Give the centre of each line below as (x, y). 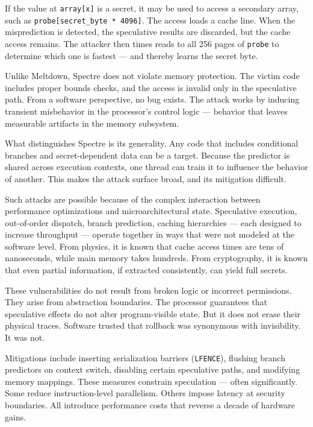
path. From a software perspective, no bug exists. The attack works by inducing (152, 99)
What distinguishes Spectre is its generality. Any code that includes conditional (152, 143)
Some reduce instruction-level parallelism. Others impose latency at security (145, 393)
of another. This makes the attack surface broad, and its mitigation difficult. (146, 178)
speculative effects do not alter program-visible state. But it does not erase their (153, 313)
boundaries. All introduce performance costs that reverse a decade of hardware (150, 405)
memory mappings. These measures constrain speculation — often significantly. (151, 381)
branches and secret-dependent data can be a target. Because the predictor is (147, 155)
